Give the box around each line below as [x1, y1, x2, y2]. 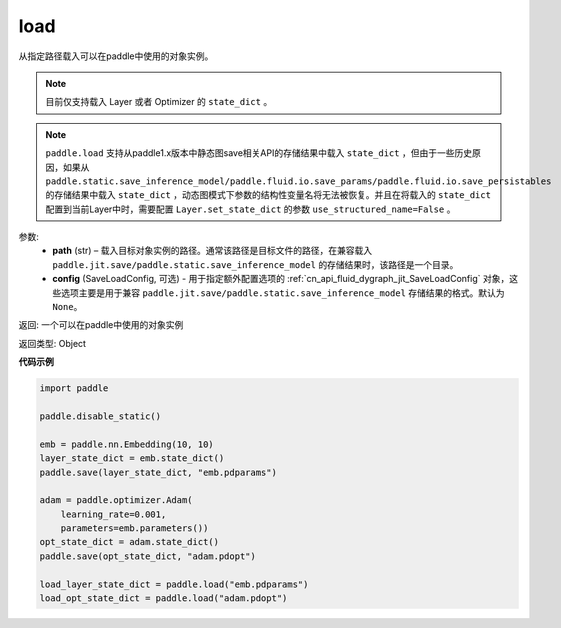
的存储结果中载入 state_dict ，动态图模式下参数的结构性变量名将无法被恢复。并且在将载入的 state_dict [45, 189, 492, 201]
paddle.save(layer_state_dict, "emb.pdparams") [39, 466, 277, 478]
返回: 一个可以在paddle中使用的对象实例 [18, 319, 184, 331]
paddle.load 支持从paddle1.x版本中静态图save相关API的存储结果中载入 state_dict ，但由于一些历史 [45, 147, 473, 159]
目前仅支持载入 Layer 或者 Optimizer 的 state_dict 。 [45, 96, 273, 108]
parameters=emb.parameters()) [60, 523, 209, 534]
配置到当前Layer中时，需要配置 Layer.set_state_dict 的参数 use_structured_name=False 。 [45, 203, 456, 215]
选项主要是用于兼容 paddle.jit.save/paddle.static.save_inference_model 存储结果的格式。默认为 [60, 286, 505, 299]
